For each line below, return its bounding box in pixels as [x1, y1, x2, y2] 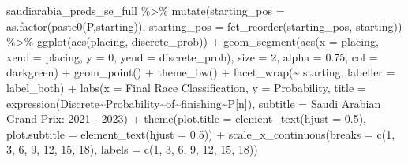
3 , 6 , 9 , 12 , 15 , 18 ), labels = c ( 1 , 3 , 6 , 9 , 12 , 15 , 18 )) [6, 141, 258, 157]
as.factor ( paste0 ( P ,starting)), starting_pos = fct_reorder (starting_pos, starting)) [6, 17, 402, 34]
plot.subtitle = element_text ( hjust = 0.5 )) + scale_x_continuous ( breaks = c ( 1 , [6, 125, 395, 142]
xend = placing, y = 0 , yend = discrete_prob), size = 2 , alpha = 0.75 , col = [6, 48, 378, 65]
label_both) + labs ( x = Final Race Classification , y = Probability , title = [6, 79, 366, 95]
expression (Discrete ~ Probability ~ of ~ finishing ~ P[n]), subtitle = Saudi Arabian [6, 94, 381, 111]
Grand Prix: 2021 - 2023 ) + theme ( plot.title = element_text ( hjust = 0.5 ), [6, 110, 366, 127]
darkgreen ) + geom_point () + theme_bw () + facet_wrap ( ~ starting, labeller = [6, 64, 395, 80]
